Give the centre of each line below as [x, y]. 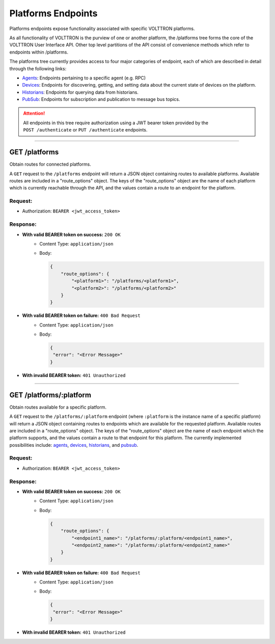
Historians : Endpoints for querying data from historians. [80, 92]
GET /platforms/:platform [50, 395]
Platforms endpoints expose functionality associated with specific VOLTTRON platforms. [102, 29]
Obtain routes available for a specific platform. [58, 407]
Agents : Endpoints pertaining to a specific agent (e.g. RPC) [84, 78]
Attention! [34, 113]
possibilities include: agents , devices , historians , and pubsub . [74, 445]
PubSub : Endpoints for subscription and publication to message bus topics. [101, 99]
